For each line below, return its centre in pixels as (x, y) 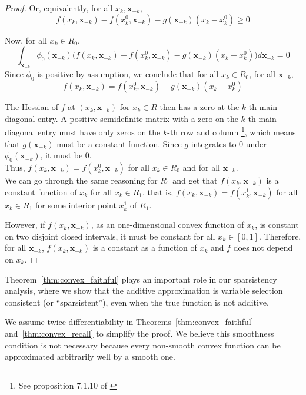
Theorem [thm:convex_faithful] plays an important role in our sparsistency (141, 279)
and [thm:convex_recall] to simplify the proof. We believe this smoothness (139, 333)
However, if (25, 225)
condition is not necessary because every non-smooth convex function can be (143, 345)
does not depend (263, 248)
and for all (202, 167)
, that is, (158, 192)
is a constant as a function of (145, 248)
